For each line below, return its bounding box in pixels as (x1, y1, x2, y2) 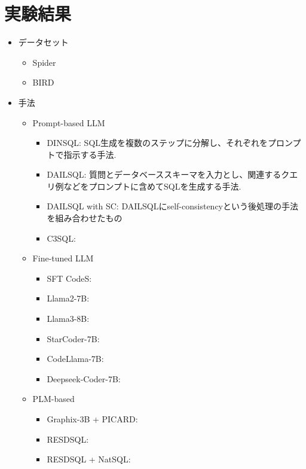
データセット (18, 36, 69, 48)
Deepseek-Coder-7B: (47, 372, 121, 385)
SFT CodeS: (47, 272, 92, 284)
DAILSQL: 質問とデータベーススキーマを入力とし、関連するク (47, 168, 290, 181)
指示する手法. (63, 148, 117, 160)
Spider (32, 56, 56, 68)
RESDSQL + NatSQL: (47, 453, 131, 465)
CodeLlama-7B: (47, 352, 104, 365)
